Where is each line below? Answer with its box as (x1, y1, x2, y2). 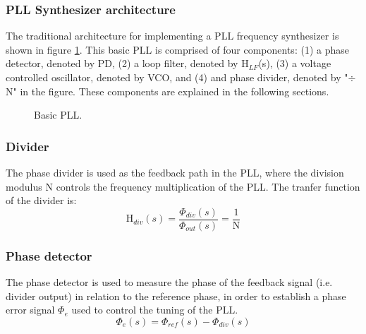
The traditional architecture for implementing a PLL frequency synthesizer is (6, 28, 339, 43)
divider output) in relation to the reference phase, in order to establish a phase (6, 288, 346, 303)
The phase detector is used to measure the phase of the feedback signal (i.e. (6, 275, 333, 290)
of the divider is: (6, 193, 77, 208)
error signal (6, 302, 55, 317)
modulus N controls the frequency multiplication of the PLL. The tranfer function (6, 179, 360, 193)
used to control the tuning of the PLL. (71, 302, 238, 317)
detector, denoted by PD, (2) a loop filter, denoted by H (6, 56, 249, 71)
